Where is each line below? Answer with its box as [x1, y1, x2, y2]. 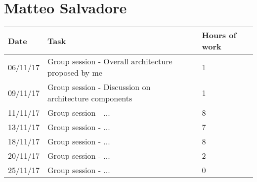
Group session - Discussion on [47, 81, 151, 93]
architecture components [47, 92, 132, 104]
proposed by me [47, 67, 102, 79]
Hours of [202, 29, 237, 41]
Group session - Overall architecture [47, 55, 172, 67]
